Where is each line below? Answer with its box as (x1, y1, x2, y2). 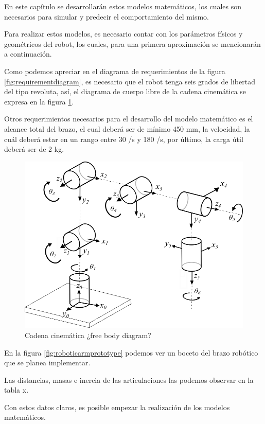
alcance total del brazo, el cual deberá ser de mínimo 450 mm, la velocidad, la (4, 123, 250, 134)
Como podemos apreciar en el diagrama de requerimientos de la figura (4, 65, 225, 76)
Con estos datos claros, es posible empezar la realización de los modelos (4, 401, 230, 412)
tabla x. (4, 384, 29, 395)
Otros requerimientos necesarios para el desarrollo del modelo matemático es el (4, 113, 253, 124)
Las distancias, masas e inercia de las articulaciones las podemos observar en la (4, 374, 254, 385)
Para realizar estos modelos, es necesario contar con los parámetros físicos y (4, 28, 243, 39)
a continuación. (4, 48, 52, 59)
